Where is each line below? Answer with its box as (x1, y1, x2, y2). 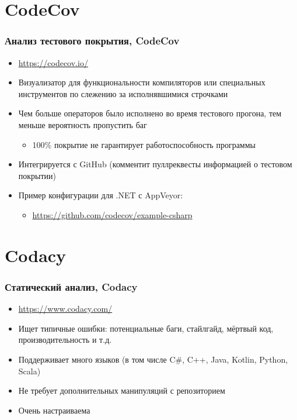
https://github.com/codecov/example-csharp (32, 208, 193, 221)
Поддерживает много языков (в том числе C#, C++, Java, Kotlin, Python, (18, 353, 288, 365)
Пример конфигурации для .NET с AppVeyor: (18, 189, 183, 201)
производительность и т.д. (18, 333, 112, 346)
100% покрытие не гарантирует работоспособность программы (32, 138, 256, 150)
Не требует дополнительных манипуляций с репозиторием (18, 384, 225, 397)
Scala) (18, 364, 41, 377)
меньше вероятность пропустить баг (18, 118, 147, 130)
